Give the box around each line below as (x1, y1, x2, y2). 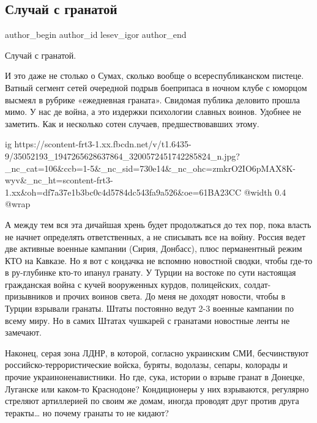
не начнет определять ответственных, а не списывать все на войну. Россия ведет (5, 230, 306, 243)
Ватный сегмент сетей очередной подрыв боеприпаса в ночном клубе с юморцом (5, 81, 307, 94)
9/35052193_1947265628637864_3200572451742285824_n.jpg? (5, 149, 240, 162)
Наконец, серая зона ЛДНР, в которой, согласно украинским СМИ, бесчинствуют (5, 346, 309, 359)
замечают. (5, 326, 42, 339)
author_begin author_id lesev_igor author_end (5, 28, 187, 41)
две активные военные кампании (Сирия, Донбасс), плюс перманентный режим (5, 242, 302, 255)
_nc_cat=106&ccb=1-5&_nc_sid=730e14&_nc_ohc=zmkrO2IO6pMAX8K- (5, 161, 296, 174)
